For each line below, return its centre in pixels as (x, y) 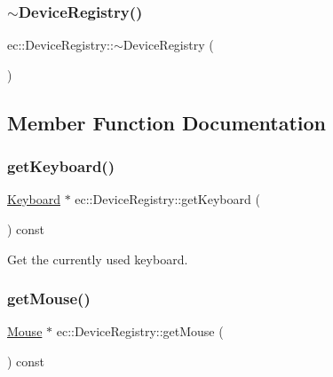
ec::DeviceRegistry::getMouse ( (140, 331)
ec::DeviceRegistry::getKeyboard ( (167, 199)
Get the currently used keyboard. (98, 259)
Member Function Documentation (167, 122)
